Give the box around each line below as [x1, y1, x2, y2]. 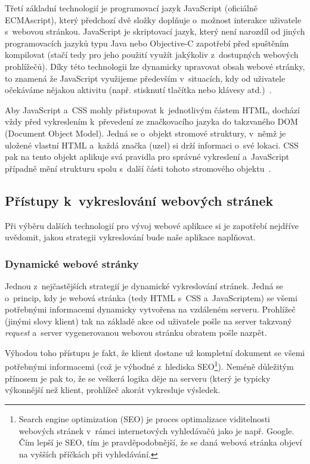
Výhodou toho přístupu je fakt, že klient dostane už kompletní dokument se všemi [5, 346, 305, 358]
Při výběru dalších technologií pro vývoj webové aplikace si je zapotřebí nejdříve [5, 219, 299, 231]
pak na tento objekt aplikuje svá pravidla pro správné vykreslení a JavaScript [5, 150, 290, 163]
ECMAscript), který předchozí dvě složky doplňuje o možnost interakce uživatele [5, 13, 302, 26]
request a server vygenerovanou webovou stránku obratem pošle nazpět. [5, 326, 267, 339]
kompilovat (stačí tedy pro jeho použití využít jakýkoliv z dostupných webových [5, 48, 299, 61]
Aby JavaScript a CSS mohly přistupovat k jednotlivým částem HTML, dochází [5, 103, 300, 116]
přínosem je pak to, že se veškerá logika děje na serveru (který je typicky [5, 372, 271, 384]
